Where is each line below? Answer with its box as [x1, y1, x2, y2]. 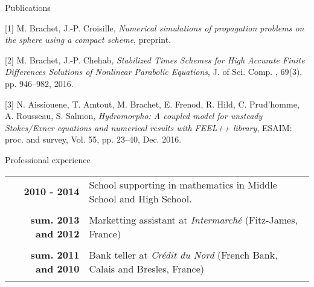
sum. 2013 [30, 212, 80, 227]
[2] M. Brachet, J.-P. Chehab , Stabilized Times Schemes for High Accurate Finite [5, 53, 305, 66]
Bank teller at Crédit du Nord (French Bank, [89, 247, 278, 262]
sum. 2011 [30, 247, 80, 262]
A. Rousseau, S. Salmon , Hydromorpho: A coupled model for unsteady [5, 109, 263, 122]
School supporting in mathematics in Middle [89, 177, 277, 192]
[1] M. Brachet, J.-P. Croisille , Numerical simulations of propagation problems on [5, 21, 304, 34]
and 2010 [36, 261, 80, 276]
